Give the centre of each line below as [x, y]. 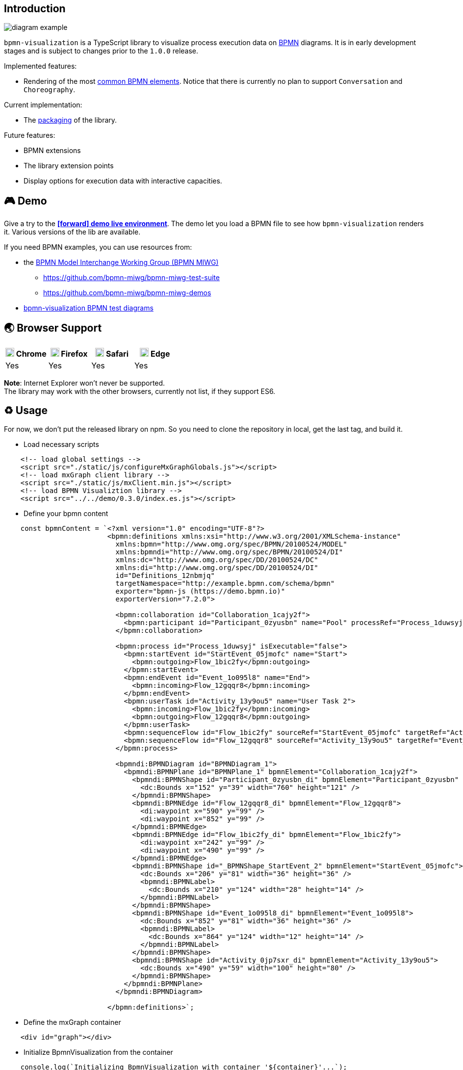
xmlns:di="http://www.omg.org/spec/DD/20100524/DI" [217, 567]
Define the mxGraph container [72, 1022]
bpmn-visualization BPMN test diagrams [89, 308]
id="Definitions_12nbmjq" [165, 575]
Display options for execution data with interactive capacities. [123, 181]
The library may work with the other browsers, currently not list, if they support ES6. [140, 391]
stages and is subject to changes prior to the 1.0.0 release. [101, 51]
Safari [117, 354]
